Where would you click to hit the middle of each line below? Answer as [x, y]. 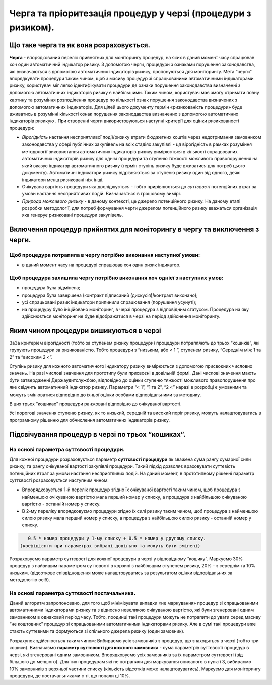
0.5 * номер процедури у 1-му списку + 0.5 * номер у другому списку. [117, 539]
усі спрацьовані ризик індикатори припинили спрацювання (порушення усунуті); [109, 302]
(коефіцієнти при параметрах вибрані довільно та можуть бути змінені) [110, 545]
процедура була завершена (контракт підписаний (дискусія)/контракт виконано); [110, 295]
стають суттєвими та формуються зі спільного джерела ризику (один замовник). [97, 631]
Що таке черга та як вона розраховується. [80, 45]
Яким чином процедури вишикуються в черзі [85, 331]
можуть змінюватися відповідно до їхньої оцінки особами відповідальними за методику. [105, 395]
